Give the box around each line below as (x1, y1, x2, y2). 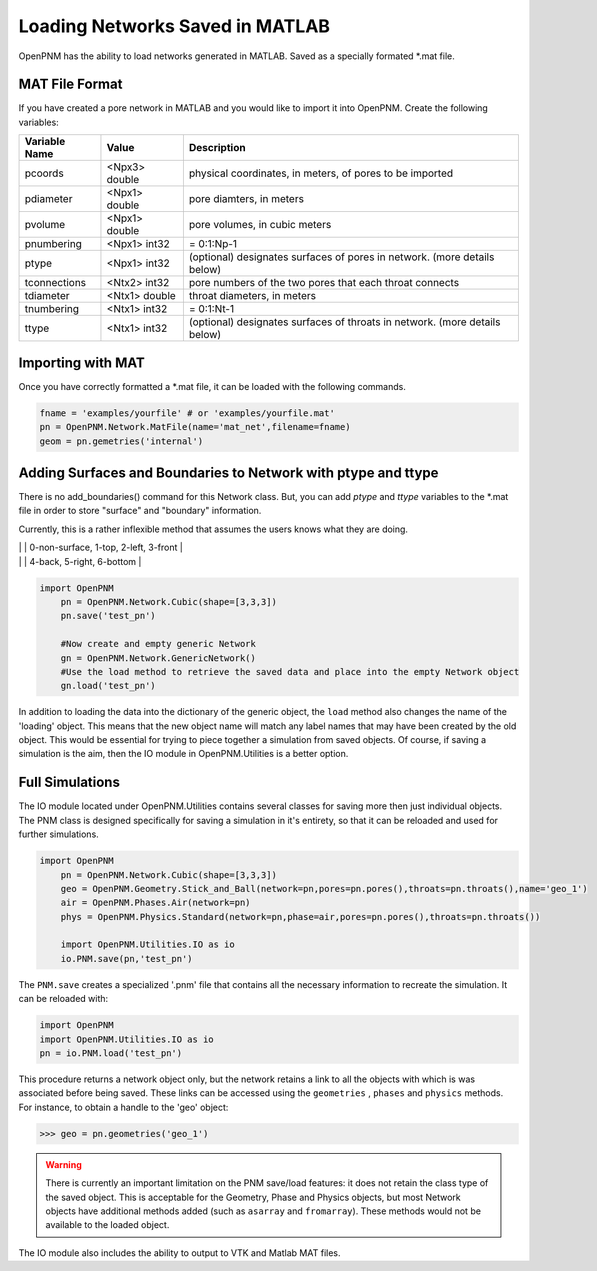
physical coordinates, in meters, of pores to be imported (188, 166, 454, 180)
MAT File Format (18, 76, 123, 93)
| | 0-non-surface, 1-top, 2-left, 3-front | (18, 541, 184, 554)
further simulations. (18, 828, 99, 840)
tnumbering (24, 302, 80, 316)
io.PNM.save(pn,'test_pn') (60, 953, 194, 964)
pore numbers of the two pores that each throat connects (188, 276, 460, 290)
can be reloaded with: (18, 993, 109, 1005)
